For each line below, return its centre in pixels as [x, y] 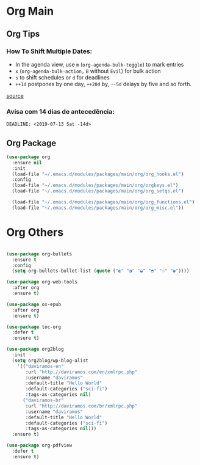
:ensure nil [27, 163]
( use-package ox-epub [34, 304]
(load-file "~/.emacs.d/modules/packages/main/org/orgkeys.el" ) [95, 185]
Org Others [35, 232]
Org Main [30, 11]
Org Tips [23, 34]
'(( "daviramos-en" [41, 366]
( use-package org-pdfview [39, 445]
